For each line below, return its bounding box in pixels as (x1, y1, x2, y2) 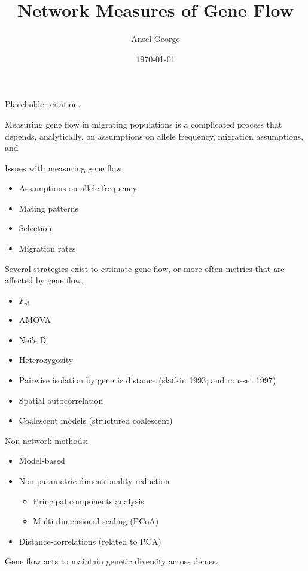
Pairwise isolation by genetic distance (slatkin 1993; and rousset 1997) (19, 374, 276, 386)
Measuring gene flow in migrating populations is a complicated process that (5, 117, 282, 130)
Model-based (19, 454, 65, 467)
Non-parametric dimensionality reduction (19, 475, 170, 487)
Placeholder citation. (5, 98, 81, 110)
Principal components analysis (33, 494, 144, 507)
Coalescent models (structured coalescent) (19, 414, 173, 427)
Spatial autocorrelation (19, 394, 103, 406)
